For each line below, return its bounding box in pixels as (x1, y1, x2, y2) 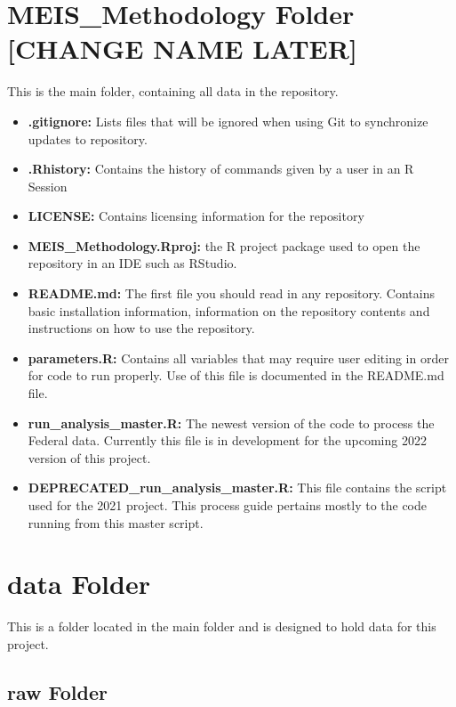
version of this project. (28, 448, 151, 467)
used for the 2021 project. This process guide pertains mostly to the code (28, 496, 428, 514)
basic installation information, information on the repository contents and (28, 301, 430, 320)
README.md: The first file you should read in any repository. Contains (28, 284, 435, 303)
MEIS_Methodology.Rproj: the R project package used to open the (28, 236, 420, 255)
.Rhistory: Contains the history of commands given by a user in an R (28, 159, 414, 178)
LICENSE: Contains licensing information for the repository (28, 207, 364, 225)
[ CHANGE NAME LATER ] (7, 30, 357, 67)
